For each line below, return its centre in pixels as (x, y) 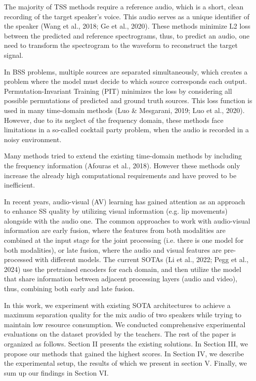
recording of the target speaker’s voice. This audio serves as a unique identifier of (127, 16)
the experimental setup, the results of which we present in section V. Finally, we (126, 363)
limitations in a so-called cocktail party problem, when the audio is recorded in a (127, 130)
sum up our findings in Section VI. (56, 372)
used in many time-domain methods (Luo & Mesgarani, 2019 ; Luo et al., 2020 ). (124, 110)
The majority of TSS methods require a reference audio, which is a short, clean (124, 6)
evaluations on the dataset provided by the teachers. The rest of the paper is (120, 334)
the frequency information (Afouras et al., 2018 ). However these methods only (122, 165)
